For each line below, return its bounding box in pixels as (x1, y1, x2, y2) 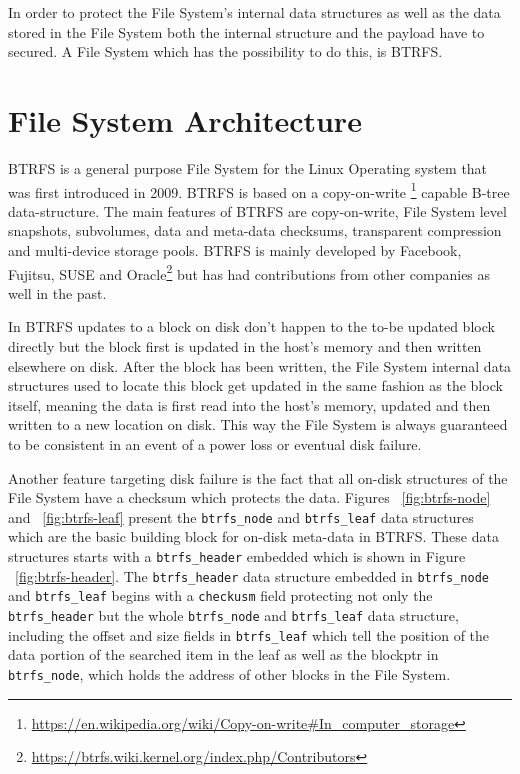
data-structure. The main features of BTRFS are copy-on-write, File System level (8, 200, 507, 221)
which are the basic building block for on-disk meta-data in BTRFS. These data (8, 526, 499, 547)
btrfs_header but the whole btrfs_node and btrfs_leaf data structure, (8, 604, 459, 625)
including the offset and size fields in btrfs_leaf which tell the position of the (8, 624, 490, 645)
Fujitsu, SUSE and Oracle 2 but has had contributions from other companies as (8, 260, 491, 284)
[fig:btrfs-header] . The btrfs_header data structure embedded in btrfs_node (15, 565, 490, 586)
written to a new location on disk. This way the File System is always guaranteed (8, 414, 508, 435)
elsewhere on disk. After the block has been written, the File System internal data (8, 355, 512, 376)
